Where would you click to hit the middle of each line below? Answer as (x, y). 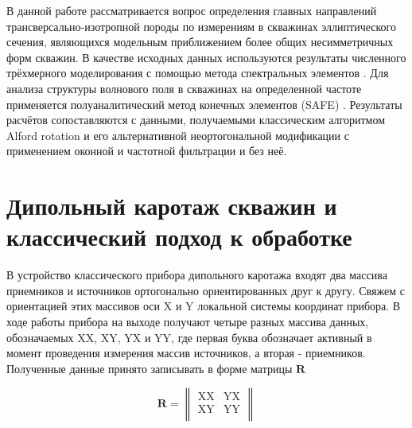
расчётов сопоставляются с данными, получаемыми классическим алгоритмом (196, 120)
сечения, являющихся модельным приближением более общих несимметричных (200, 42)
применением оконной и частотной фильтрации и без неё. (147, 151)
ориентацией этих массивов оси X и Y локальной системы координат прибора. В (204, 306)
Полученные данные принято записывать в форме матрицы (150, 368)
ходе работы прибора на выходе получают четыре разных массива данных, (188, 322)
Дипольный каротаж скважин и (172, 206)
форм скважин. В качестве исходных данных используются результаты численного (206, 57)
